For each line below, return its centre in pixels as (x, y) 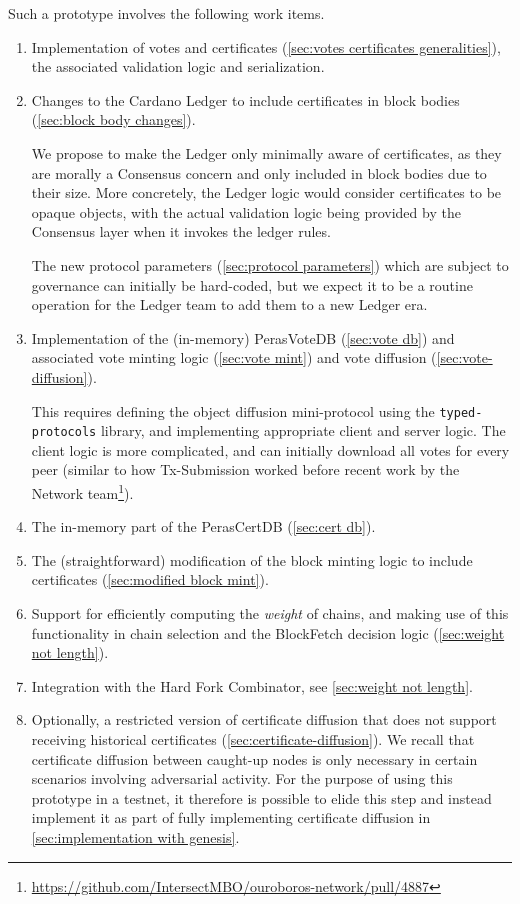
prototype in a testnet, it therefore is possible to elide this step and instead (261, 797)
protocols (64, 432)
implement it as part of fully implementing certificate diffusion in (231, 817)
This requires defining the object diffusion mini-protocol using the (233, 410)
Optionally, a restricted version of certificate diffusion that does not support (264, 719)
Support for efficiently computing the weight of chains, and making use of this (270, 613)
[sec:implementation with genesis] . (135, 836)
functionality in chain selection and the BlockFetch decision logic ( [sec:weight (268, 632)
